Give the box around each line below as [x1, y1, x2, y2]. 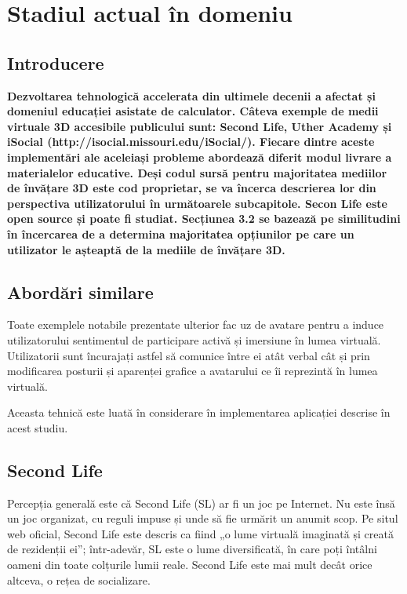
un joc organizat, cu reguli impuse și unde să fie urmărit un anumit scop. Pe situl [7, 510, 398, 527]
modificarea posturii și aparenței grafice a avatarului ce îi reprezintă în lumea [7, 363, 378, 379]
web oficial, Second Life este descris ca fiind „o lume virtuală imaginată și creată [7, 525, 394, 541]
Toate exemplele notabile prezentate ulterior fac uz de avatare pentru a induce [7, 316, 384, 333]
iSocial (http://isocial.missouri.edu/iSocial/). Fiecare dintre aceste [7, 133, 375, 150]
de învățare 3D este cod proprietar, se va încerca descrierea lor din [7, 180, 376, 196]
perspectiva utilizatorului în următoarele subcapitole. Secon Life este [7, 195, 387, 211]
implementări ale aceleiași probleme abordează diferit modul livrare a [7, 148, 392, 165]
